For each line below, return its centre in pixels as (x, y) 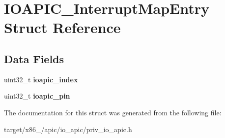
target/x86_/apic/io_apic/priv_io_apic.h (68, 129)
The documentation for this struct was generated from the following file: (113, 112)
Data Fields (34, 58)
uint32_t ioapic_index (41, 79)
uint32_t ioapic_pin (37, 96)
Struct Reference (62, 27)
